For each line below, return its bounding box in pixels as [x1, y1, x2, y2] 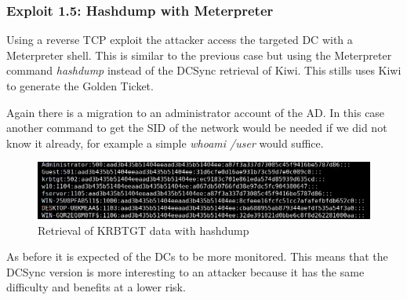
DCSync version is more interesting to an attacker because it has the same [6, 263, 365, 280]
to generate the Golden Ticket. [6, 78, 154, 93]
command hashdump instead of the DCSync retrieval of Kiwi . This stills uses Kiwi [6, 62, 402, 79]
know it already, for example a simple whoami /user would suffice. [6, 134, 324, 151]
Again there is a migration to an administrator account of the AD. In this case [6, 104, 385, 120]
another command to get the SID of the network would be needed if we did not [6, 119, 387, 136]
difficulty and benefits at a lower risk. [6, 279, 186, 295]
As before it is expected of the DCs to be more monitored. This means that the [6, 248, 388, 265]
